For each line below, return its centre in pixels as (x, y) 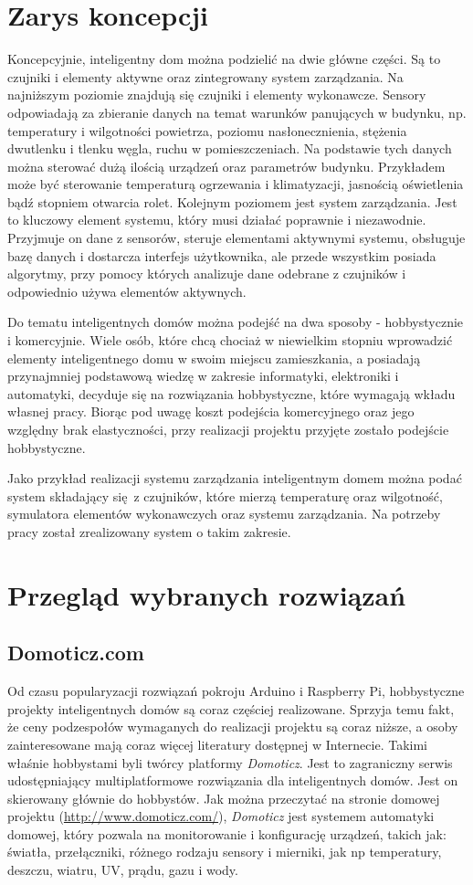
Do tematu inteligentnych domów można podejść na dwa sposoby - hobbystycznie (236, 322)
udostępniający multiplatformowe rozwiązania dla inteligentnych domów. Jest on (233, 780)
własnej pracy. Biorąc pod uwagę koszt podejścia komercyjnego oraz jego (211, 411)
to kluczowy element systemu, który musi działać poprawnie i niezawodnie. (217, 220)
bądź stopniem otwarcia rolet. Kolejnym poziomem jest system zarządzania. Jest (232, 201)
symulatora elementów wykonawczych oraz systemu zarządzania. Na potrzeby (224, 514)
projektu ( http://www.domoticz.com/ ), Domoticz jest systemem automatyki (221, 816)
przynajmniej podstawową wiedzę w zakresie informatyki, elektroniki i (203, 376)
